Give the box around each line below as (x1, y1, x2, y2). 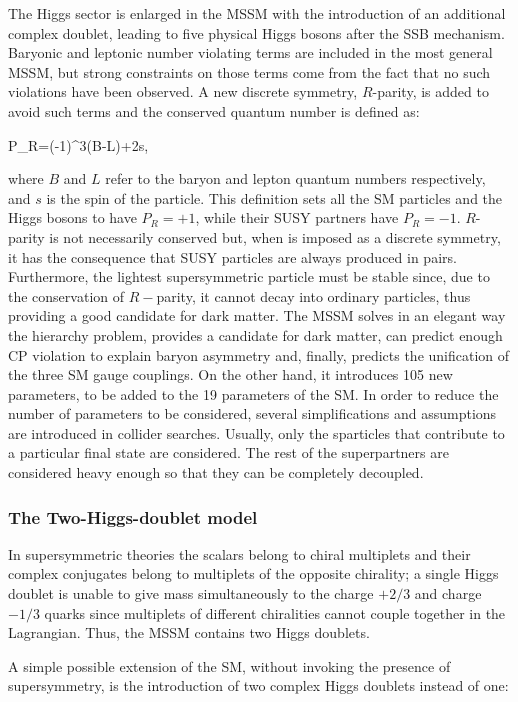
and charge (414, 583, 482, 604)
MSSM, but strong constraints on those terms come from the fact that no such (8, 61, 491, 82)
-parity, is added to (372, 81, 489, 102)
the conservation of (8, 285, 125, 306)
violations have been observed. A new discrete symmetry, (8, 81, 358, 102)
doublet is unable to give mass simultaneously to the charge (8, 583, 374, 604)
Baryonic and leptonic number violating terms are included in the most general (8, 42, 493, 63)
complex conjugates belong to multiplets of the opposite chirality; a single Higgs (8, 563, 499, 584)
